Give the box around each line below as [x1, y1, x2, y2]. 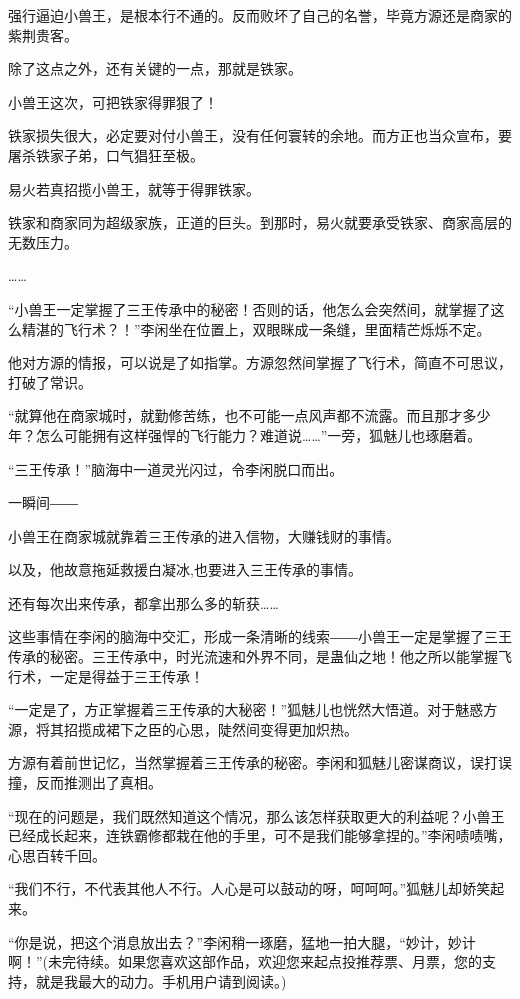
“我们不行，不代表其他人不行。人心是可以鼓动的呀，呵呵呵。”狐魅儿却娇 [8, 878, 477, 899]
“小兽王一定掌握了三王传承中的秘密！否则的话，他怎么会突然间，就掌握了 [8, 298, 491, 319]
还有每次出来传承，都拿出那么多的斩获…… [8, 592, 279, 613]
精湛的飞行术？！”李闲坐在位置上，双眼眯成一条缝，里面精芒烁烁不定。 [21, 318, 491, 339]
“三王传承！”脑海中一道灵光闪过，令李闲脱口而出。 [8, 458, 344, 479]
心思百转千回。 [8, 844, 106, 865]
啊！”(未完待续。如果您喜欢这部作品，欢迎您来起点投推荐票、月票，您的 [8, 951, 483, 972]
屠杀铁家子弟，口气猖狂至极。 [8, 144, 204, 165]
